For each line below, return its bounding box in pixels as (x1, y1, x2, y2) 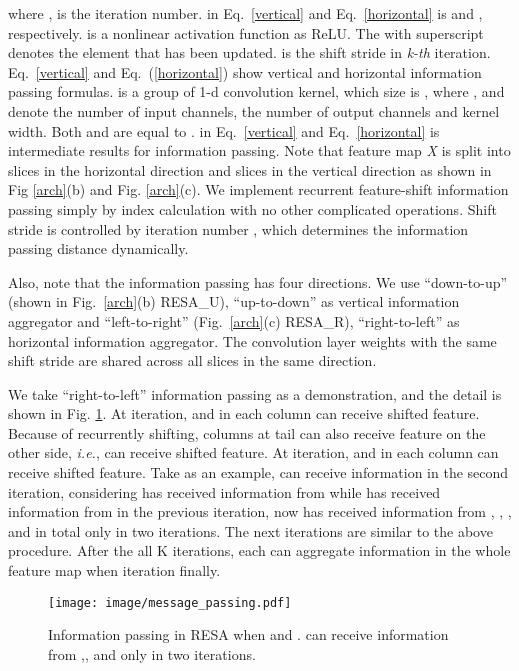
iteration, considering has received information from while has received (8, 481, 441, 502)
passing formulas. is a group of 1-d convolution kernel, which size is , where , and (8, 81, 505, 102)
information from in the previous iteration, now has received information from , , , (8, 501, 512, 522)
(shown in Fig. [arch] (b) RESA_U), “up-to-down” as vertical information (8, 291, 460, 312)
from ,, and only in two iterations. (48, 643, 256, 664)
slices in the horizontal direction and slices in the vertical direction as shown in (8, 159, 492, 180)
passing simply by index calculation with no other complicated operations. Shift (8, 198, 497, 219)
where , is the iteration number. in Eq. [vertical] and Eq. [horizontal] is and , (8, 3, 483, 23)
